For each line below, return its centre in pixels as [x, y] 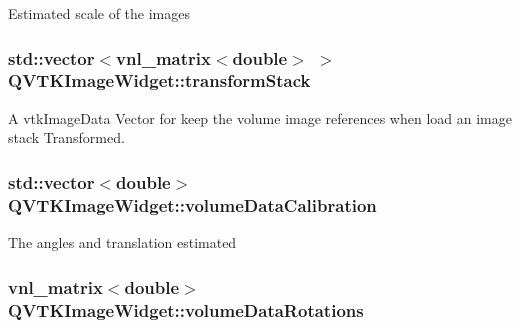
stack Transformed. [66, 137]
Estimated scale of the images [99, 13]
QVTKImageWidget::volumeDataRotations [186, 309]
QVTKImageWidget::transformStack [159, 80]
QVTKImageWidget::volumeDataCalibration [192, 204]
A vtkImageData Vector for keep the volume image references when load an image [260, 117]
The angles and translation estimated [122, 242]
